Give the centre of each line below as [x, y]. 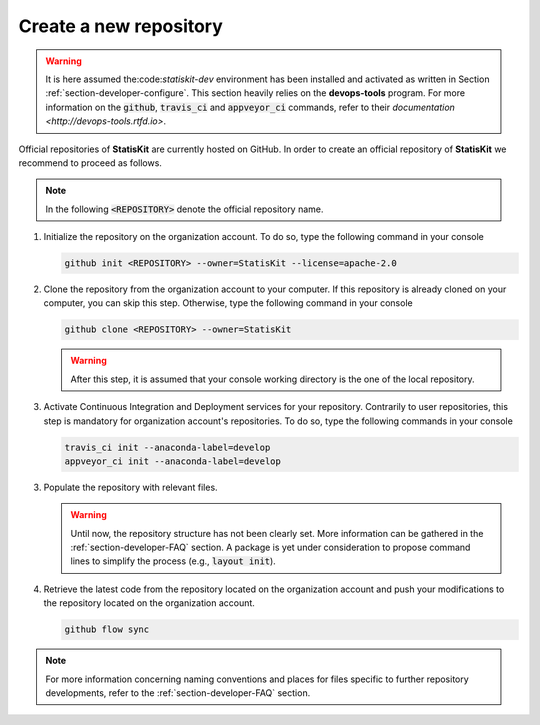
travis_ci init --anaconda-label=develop [167, 447]
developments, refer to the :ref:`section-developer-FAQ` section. [178, 693]
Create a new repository [121, 26]
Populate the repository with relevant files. [131, 487]
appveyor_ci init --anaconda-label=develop [173, 461]
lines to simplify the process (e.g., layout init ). [173, 561]
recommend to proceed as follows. [90, 162]
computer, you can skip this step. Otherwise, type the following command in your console [228, 303]
